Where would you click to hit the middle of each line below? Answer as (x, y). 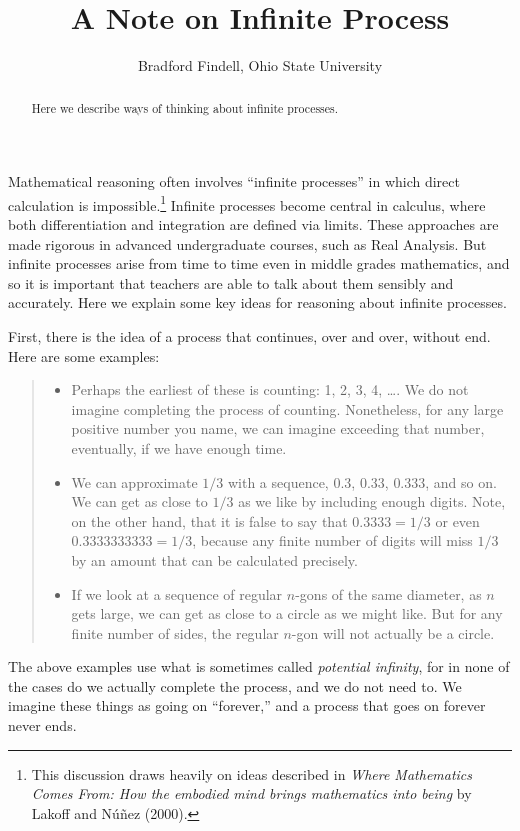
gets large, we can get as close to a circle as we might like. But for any (287, 613)
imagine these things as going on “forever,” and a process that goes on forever (247, 705)
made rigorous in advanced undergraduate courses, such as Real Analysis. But (247, 243)
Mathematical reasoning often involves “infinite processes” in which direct (234, 181)
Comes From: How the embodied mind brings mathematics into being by (251, 793)
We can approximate (134, 481)
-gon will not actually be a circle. (393, 632)
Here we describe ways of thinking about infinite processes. (185, 107)
